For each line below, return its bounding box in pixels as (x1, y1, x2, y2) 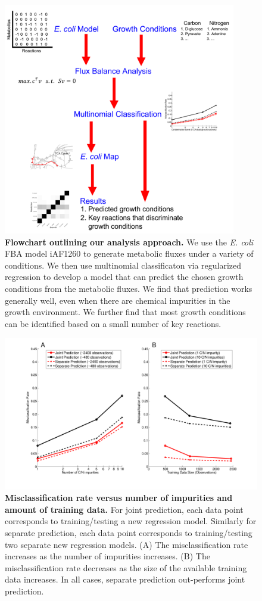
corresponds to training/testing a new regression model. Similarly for (5, 515, 257, 527)
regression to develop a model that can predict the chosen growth (5, 270, 244, 283)
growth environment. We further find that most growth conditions (5, 306, 246, 318)
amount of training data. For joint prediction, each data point (5, 503, 244, 515)
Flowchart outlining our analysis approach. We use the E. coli (5, 235, 254, 248)
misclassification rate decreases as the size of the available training (5, 561, 247, 574)
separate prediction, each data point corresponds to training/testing (5, 526, 252, 538)
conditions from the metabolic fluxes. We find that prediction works (5, 282, 252, 294)
